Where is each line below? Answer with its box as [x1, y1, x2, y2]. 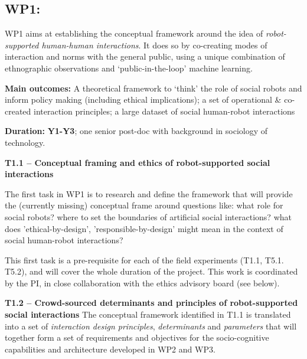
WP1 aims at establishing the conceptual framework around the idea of [5, 27, 263, 40]
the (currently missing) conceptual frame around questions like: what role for [5, 199, 283, 211]
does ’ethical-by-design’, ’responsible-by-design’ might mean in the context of [5, 222, 283, 234]
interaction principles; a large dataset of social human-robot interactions [34, 105, 295, 117]
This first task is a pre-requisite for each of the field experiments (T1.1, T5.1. [5, 253, 284, 266]
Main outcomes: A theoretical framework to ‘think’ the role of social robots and [5, 81, 302, 94]
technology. [5, 136, 45, 148]
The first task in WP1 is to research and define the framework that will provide [5, 187, 293, 200]
